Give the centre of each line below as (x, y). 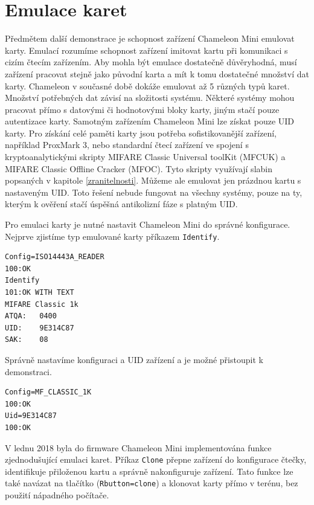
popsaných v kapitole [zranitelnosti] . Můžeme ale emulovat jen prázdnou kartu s (153, 180)
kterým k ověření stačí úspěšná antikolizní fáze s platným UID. (121, 204)
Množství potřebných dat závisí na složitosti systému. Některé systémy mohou (150, 98)
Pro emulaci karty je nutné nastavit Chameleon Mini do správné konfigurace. (148, 224)
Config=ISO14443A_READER (55, 257)
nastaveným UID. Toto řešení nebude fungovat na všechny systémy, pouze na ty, (154, 192)
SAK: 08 (27, 340)
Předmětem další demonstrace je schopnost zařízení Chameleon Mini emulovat (150, 38)
